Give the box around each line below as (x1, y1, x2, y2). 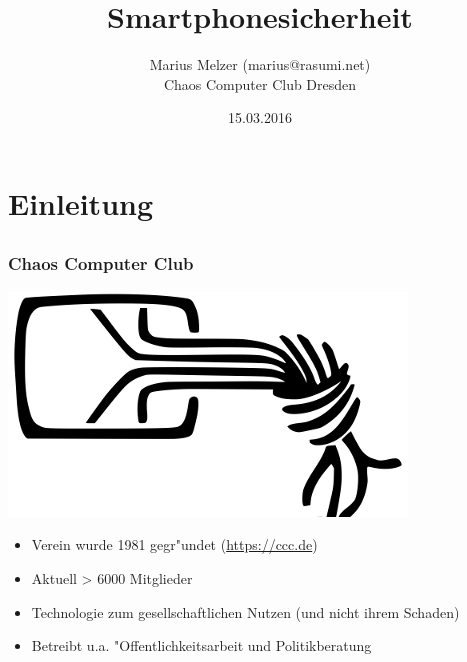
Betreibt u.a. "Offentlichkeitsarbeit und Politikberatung (31, 635, 372, 656)
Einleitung (8, 182, 154, 223)
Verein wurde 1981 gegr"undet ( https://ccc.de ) (31, 534, 318, 555)
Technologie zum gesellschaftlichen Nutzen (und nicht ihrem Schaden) (31, 601, 460, 622)
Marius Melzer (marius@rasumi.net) (149, 54, 371, 75)
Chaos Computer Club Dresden (163, 73, 357, 94)
